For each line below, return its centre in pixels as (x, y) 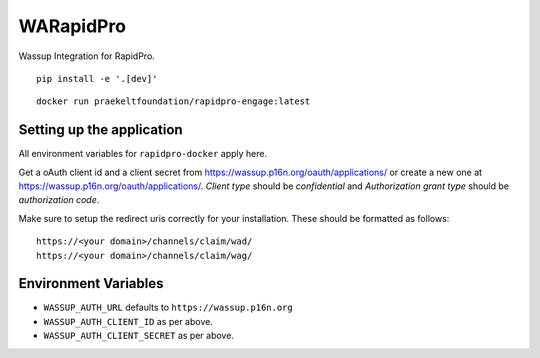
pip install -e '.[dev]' (97, 78)
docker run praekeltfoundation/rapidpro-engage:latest (173, 101)
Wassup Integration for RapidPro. (86, 56)
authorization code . (59, 200)
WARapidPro (72, 26)
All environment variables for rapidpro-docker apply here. (143, 154)
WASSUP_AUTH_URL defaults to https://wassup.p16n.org (168, 307)
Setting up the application (101, 130)
